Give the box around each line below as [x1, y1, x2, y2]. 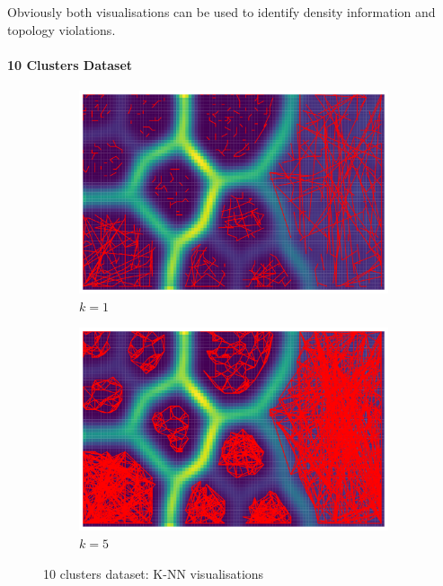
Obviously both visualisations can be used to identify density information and [7, 3, 436, 21]
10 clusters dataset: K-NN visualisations [43, 564, 264, 582]
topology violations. [7, 20, 116, 39]
